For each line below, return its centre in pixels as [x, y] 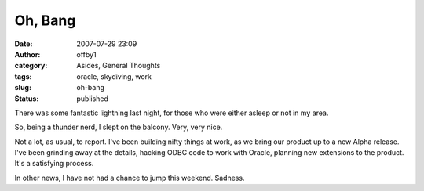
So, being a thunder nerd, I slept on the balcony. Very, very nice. [119, 127]
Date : [24, 44]
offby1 [87, 54]
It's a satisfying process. [54, 164]
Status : [27, 99]
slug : [23, 88]
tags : [23, 76]
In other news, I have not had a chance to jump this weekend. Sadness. [130, 178]
